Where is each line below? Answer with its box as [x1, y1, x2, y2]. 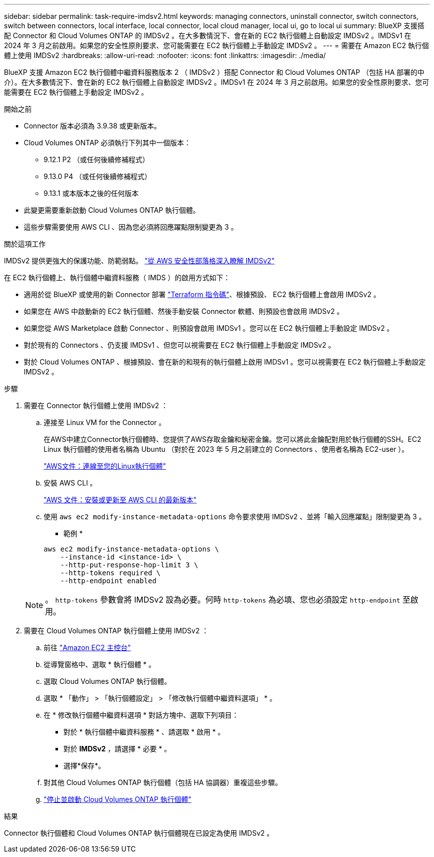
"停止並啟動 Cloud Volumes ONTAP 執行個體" [44, 795, 192, 803]
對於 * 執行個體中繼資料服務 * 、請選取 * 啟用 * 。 [63, 728, 225, 736]
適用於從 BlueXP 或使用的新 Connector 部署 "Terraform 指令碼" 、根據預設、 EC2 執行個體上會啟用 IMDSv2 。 [24, 290, 380, 299]
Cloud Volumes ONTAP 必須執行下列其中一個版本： [24, 138, 191, 147]
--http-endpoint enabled [60, 577, 157, 585]
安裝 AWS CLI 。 [44, 479, 97, 487]
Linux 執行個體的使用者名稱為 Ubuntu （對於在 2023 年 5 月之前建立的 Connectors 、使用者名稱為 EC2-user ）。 [44, 445, 409, 453]
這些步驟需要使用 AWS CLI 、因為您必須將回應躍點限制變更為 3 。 [24, 223, 238, 231]
